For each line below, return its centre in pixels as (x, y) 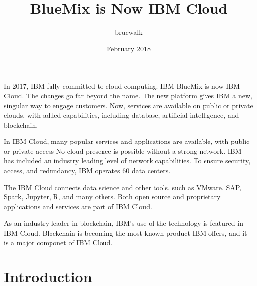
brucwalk (129, 32)
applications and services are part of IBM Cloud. (78, 206)
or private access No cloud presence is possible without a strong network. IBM (123, 151)
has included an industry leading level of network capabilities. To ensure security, (127, 161)
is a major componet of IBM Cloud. (58, 242)
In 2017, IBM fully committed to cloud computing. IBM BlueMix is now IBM (122, 86)
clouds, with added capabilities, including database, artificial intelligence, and (122, 115)
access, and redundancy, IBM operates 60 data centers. (87, 170)
